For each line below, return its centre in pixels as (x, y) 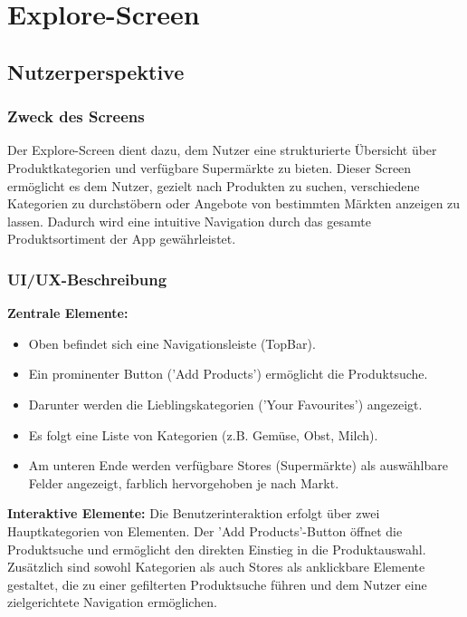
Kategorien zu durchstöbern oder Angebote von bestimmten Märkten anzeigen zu (234, 203)
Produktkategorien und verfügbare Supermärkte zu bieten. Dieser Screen (210, 167)
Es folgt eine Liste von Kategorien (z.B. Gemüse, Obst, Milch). (203, 434)
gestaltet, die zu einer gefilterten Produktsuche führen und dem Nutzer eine (217, 584)
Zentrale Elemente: (68, 313)
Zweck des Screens (76, 116)
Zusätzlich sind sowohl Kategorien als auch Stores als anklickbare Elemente (216, 567)
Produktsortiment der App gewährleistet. (122, 239)
